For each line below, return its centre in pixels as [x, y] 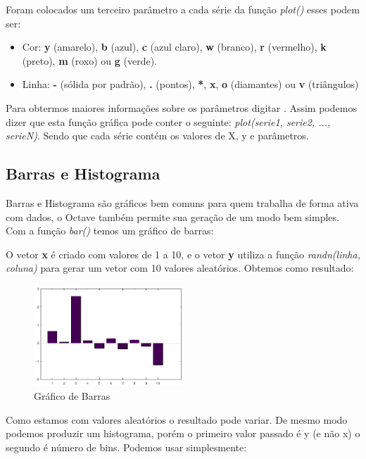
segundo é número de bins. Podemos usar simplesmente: [126, 447]
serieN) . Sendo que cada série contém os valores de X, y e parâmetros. [157, 136]
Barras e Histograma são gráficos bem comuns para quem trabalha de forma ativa [182, 202]
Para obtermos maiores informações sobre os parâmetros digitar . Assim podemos [181, 107]
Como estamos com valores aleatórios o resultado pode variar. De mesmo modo [177, 419]
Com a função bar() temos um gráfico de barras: [110, 231]
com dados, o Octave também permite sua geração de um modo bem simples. [172, 216]
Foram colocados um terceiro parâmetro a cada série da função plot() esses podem [183, 9]
